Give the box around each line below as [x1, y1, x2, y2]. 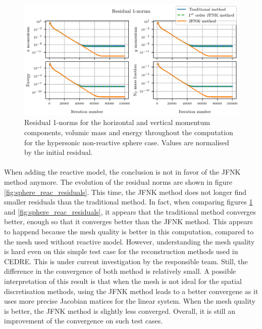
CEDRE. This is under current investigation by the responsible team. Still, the [4, 256, 248, 266]
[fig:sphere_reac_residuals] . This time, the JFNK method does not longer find [4, 186, 247, 197]
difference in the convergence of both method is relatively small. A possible [4, 266, 236, 276]
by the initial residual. [24, 147, 93, 157]
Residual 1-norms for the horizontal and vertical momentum [24, 117, 211, 128]
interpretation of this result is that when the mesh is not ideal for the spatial [4, 275, 242, 286]
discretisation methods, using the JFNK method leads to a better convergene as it [4, 285, 258, 296]
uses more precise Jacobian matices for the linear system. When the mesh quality [4, 296, 255, 306]
